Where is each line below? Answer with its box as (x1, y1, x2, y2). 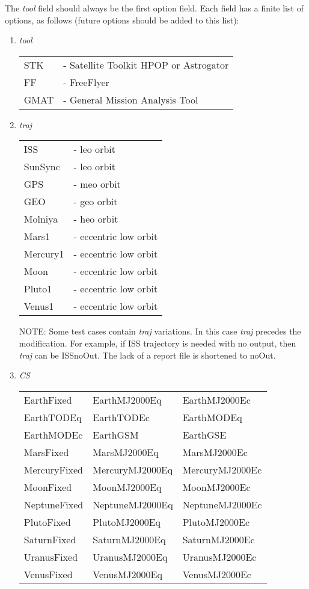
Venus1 (23, 299, 54, 313)
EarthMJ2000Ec (182, 392, 251, 407)
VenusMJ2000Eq (93, 567, 162, 581)
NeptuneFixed (23, 497, 84, 511)
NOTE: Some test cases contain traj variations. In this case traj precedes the (19, 325, 301, 338)
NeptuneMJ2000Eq (93, 497, 173, 511)
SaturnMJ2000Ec (182, 532, 255, 546)
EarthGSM (93, 427, 139, 442)
